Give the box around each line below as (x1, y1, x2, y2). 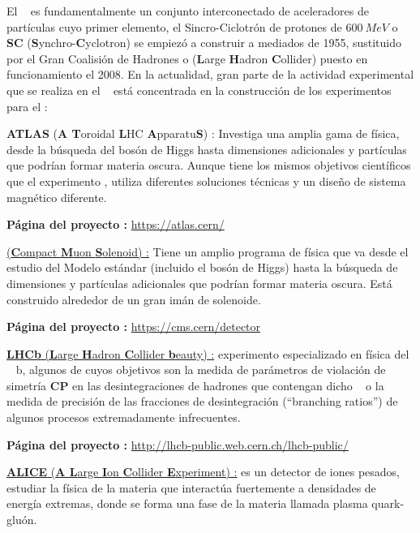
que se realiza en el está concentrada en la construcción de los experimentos (6, 81, 392, 98)
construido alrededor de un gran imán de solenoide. (6, 290, 261, 307)
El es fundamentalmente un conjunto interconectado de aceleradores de (6, 2, 369, 19)
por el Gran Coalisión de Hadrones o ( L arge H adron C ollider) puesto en (6, 49, 368, 67)
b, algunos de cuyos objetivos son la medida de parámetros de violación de (15, 361, 386, 378)
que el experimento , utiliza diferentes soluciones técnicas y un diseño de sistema (6, 172, 406, 189)
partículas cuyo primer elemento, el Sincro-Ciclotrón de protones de (6, 18, 342, 35)
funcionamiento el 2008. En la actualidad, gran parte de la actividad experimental (6, 66, 414, 83)
